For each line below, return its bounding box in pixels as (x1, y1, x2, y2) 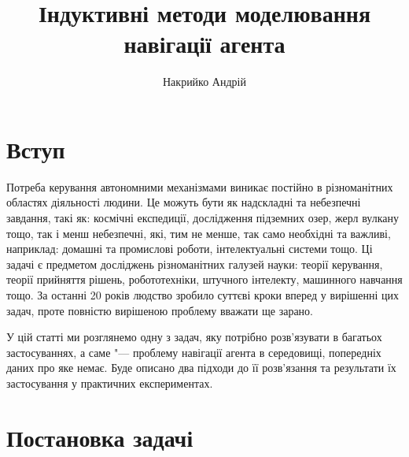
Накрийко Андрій (163, 73, 246, 90)
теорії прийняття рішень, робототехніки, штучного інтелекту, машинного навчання (6, 271, 403, 288)
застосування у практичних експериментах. (6, 374, 213, 391)
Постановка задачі (6, 421, 193, 453)
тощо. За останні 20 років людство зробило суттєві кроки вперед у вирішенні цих (6, 287, 400, 303)
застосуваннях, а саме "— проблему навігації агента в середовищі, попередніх (6, 344, 381, 360)
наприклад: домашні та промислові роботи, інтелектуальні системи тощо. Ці (6, 240, 373, 257)
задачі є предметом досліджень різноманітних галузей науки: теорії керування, (6, 255, 383, 272)
